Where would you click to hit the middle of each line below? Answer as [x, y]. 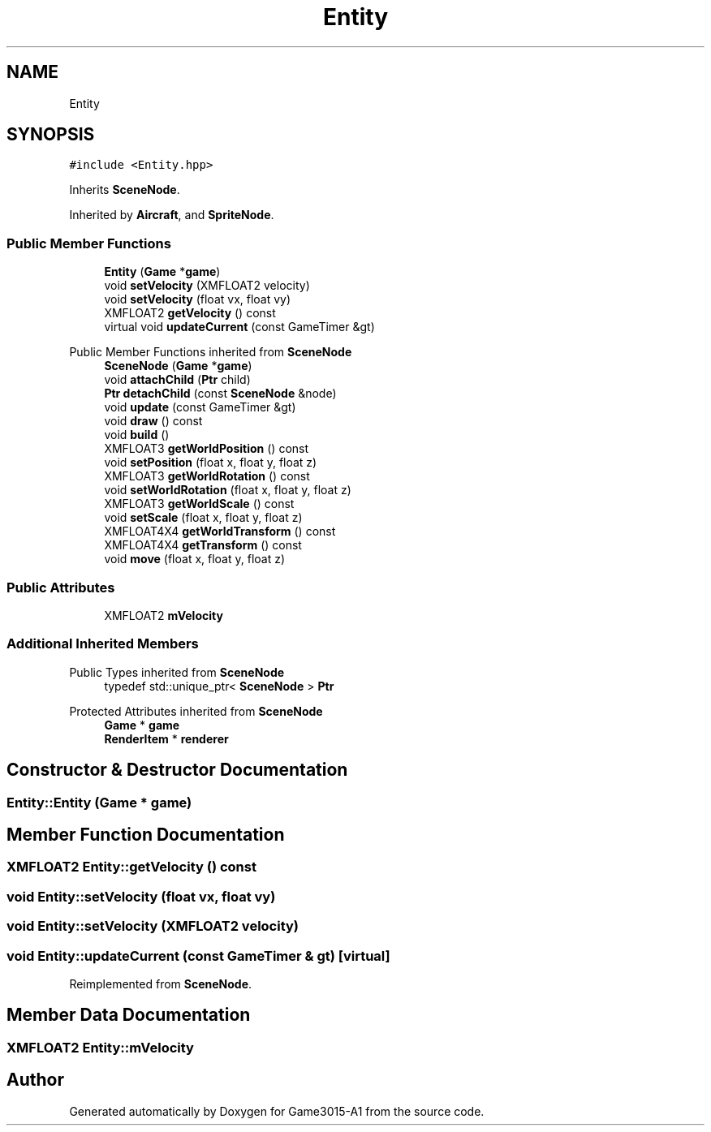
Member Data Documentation [129, 1015]
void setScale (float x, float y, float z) [203, 518]
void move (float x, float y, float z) [195, 559]
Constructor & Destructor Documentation [177, 770]
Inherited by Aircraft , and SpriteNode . [172, 215]
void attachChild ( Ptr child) [177, 380]
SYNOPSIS [51, 135]
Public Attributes [61, 587]
